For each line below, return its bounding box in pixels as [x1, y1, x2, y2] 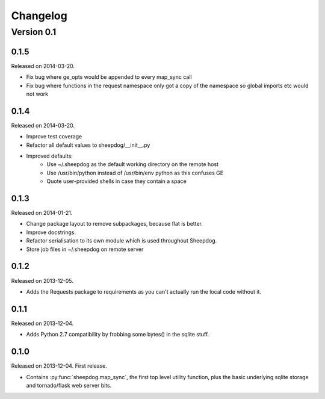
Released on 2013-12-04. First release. [11, 362, 108, 370]
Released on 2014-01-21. [11, 209, 73, 217]
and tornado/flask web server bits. [26, 382, 112, 389]
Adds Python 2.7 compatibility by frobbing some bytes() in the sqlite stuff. [26, 331, 209, 338]
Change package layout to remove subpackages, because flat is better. [26, 220, 203, 227]
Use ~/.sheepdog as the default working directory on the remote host [46, 161, 219, 168]
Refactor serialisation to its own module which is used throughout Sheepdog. [26, 237, 217, 244]
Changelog [11, 9, 67, 22]
